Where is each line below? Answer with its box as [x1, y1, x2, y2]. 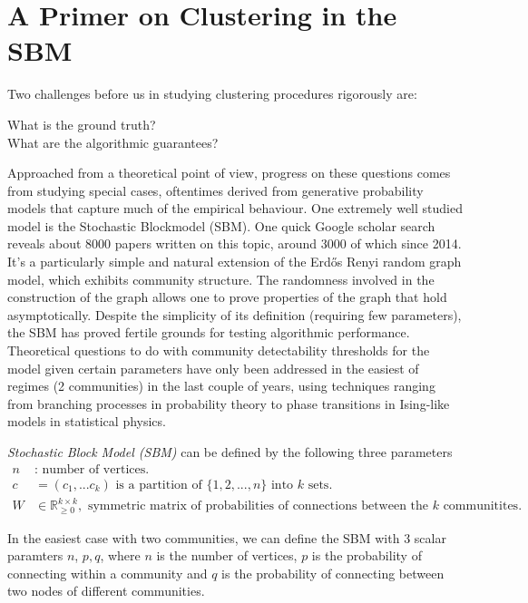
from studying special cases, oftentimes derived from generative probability [7, 180, 424, 199]
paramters [7, 546, 64, 565]
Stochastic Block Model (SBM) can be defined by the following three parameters [7, 443, 453, 461]
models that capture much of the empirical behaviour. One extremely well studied [7, 199, 463, 218]
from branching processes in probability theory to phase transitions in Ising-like [7, 394, 450, 413]
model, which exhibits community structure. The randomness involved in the [7, 269, 435, 288]
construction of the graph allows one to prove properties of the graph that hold [7, 287, 447, 306]
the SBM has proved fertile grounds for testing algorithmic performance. [7, 323, 410, 342]
